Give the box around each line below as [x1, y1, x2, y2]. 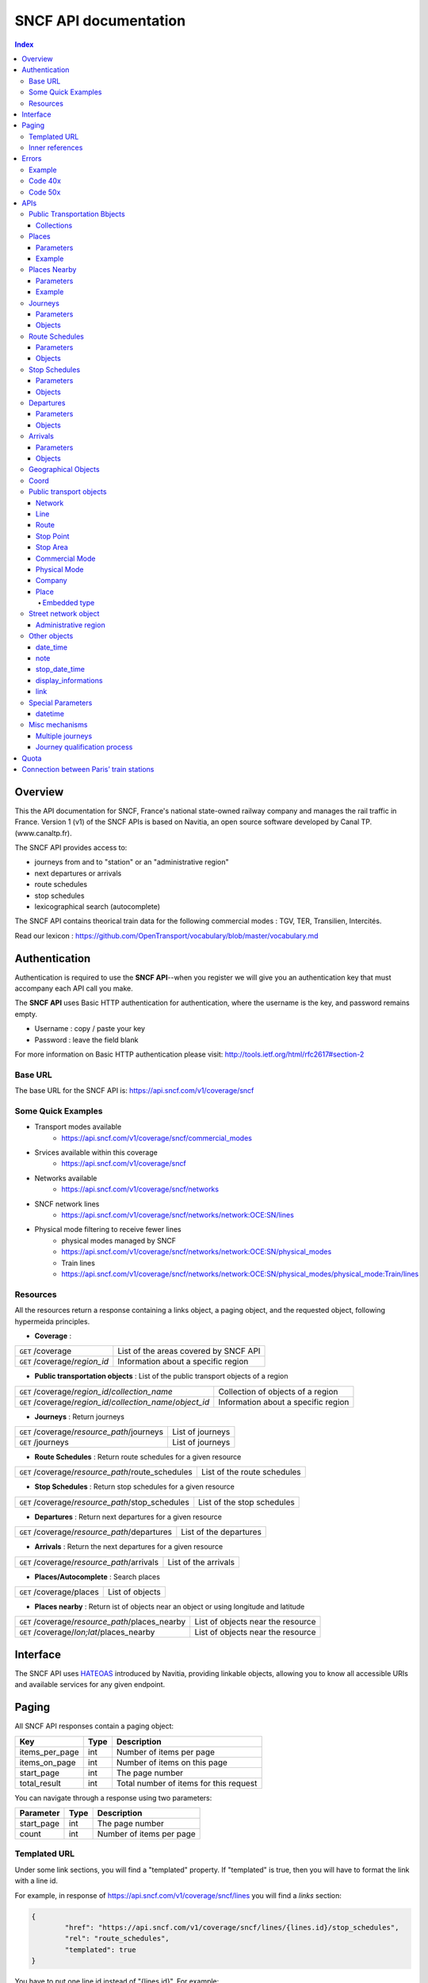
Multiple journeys [36, 731, 93, 741]
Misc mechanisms [29, 720, 88, 730]
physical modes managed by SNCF [61, 1236, 176, 1245]
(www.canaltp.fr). [14, 828, 72, 838]
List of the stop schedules [198, 1496, 295, 1507]
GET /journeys [19, 1436, 69, 1448]
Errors [21, 154, 42, 163]
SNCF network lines [34, 1199, 100, 1209]
